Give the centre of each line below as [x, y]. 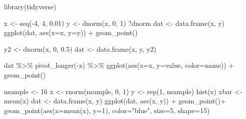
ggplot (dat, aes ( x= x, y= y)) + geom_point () [71, 32]
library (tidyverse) [30, 6]
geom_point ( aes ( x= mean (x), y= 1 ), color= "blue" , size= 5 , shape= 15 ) [107, 110]
